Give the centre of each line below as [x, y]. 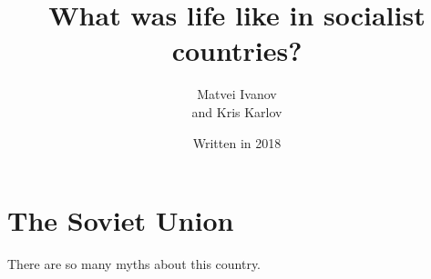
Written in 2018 [237, 142]
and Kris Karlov [237, 111]
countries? [237, 50]
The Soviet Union [121, 220]
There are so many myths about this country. [134, 264]
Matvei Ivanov [237, 94]
